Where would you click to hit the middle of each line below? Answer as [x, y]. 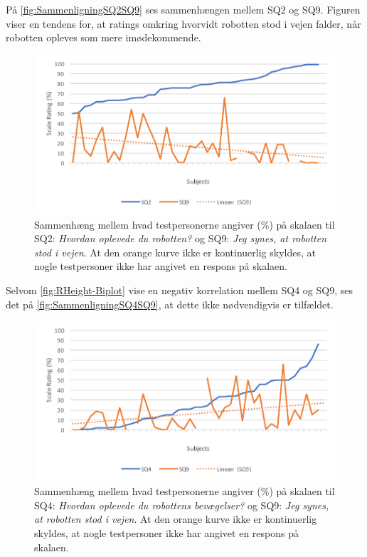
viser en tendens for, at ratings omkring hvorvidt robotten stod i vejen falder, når [183, 23]
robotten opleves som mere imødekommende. [103, 37]
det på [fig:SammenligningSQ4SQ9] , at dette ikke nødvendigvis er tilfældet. [170, 304]
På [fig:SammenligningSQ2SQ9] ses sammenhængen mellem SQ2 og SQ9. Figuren [183, 9]
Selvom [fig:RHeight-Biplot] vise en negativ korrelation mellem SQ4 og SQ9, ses [179, 290]
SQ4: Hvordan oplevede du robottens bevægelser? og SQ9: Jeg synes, [182, 505]
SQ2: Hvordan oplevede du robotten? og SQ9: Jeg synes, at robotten [181, 238]
